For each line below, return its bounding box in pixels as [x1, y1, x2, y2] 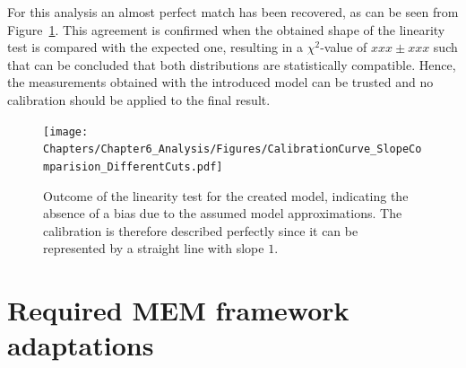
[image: [43, 125, 89, 138]
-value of [320, 38, 367, 57]
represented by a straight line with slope [43, 239, 264, 258]
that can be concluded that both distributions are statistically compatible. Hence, [7, 55, 456, 74]
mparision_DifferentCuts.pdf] [43, 160, 223, 173]
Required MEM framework [7, 292, 349, 329]
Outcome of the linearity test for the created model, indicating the [43, 186, 409, 205]
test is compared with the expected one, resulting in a [7, 38, 304, 57]
